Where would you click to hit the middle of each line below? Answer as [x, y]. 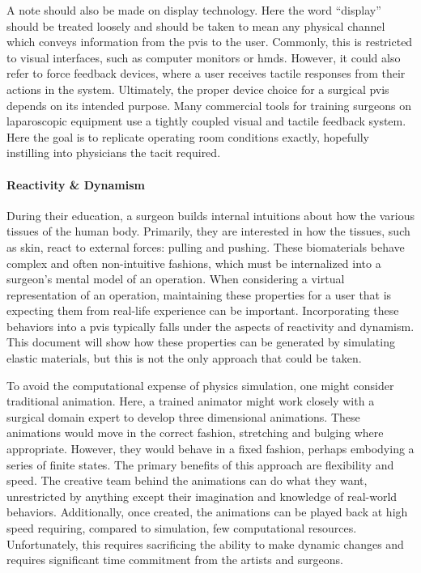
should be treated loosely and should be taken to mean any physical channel [196, 25]
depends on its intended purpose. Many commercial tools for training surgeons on [209, 105]
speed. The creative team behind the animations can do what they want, [187, 480]
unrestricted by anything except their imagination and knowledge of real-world [202, 496]
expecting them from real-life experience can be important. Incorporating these [203, 310]
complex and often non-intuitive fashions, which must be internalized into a [194, 263]
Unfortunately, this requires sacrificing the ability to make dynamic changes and [205, 543]
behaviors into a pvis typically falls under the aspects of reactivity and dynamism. [210, 326]
